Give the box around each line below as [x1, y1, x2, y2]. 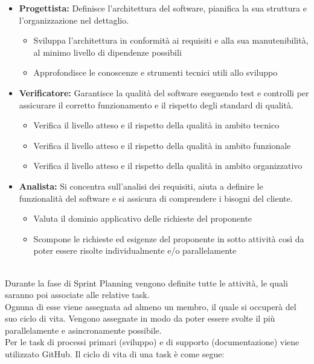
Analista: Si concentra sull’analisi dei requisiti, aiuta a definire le [19, 179, 263, 192]
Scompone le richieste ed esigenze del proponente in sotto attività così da [33, 232, 304, 245]
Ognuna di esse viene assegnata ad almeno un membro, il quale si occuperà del [5, 300, 296, 313]
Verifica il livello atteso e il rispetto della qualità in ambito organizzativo [33, 159, 303, 172]
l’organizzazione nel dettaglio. [19, 13, 129, 26]
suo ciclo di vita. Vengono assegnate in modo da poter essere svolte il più [5, 312, 275, 325]
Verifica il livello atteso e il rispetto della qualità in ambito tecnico [33, 119, 280, 131]
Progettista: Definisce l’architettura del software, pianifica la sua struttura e [19, 2, 307, 14]
